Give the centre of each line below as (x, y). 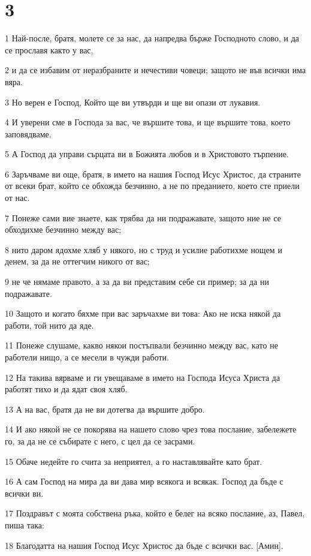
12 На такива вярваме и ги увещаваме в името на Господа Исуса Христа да (143, 377)
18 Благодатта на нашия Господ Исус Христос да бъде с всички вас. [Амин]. (144, 545)
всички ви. (24, 493)
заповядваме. (28, 133)
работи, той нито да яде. (49, 325)
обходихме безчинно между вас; (63, 229)
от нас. (17, 198)
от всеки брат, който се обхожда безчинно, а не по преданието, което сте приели (152, 186)
